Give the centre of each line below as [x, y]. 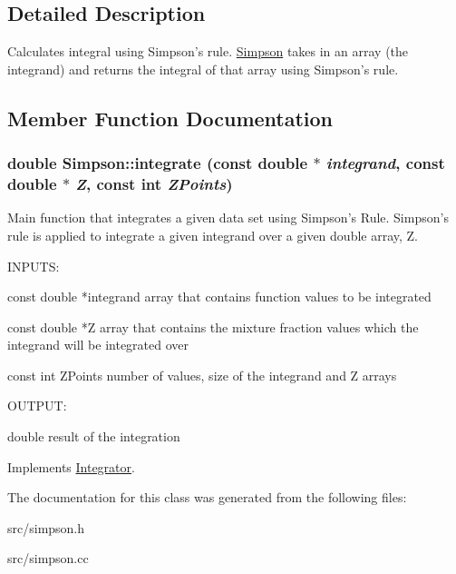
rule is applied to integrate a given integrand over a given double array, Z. [213, 235]
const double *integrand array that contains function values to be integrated [219, 297]
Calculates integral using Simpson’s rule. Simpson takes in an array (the [208, 51]
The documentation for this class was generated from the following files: [207, 497]
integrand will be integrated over [98, 345]
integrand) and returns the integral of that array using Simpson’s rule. [203, 69]
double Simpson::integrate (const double [158, 163]
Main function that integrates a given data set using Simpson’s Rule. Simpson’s [228, 218]
